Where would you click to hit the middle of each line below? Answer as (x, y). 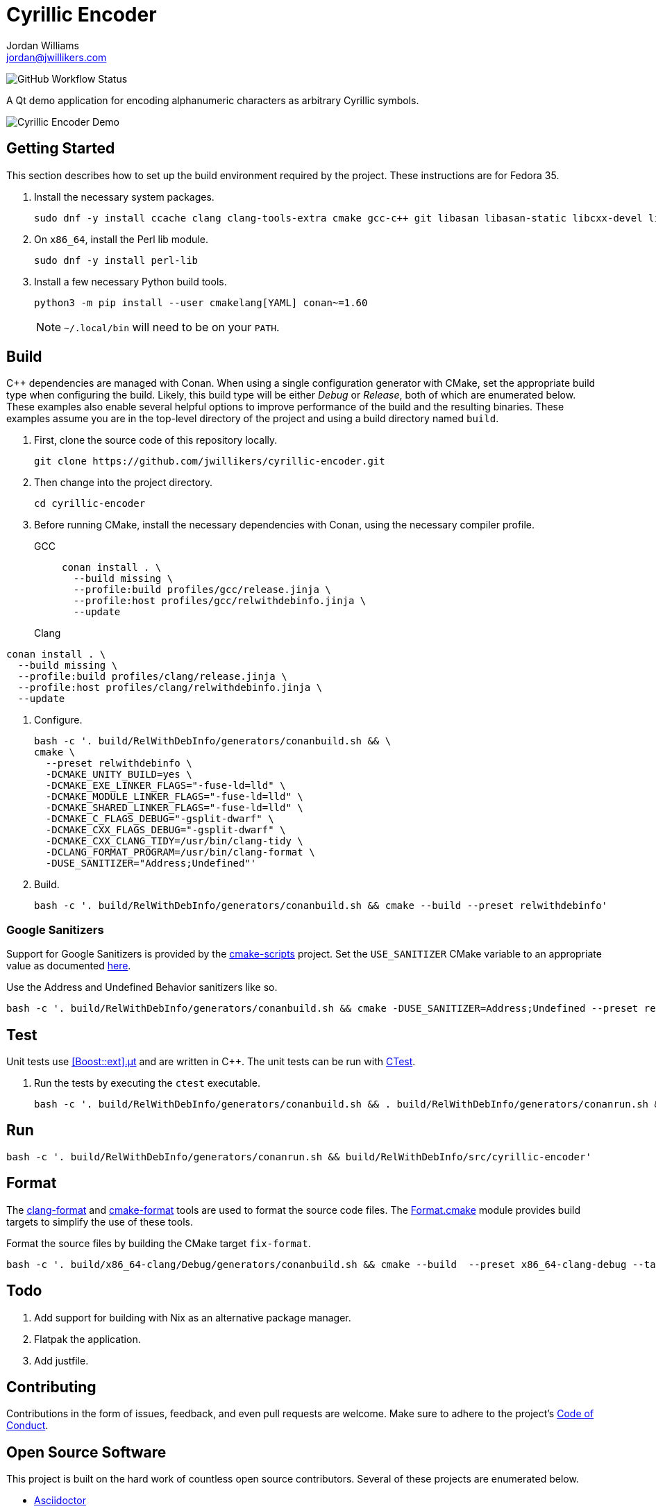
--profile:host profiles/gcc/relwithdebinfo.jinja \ (220, 601)
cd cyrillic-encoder (90, 504)
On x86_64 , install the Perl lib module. (121, 239)
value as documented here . (69, 966)
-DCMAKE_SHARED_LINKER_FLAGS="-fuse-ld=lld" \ (174, 808)
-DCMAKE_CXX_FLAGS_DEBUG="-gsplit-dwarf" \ (166, 830)
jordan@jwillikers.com (57, 57)
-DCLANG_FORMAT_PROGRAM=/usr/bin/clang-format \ (180, 852)
